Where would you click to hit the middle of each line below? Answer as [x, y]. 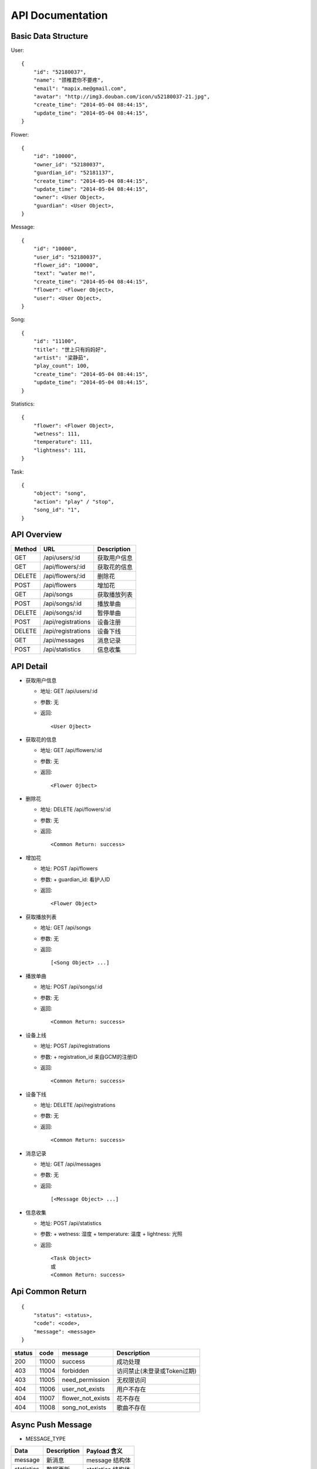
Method [26, 549]
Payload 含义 [104, 1451]
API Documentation [59, 15]
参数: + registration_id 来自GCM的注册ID [89, 1057]
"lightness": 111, [60, 450]
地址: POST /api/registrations [75, 1046]
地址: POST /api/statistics [71, 1223]
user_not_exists [83, 1389]
